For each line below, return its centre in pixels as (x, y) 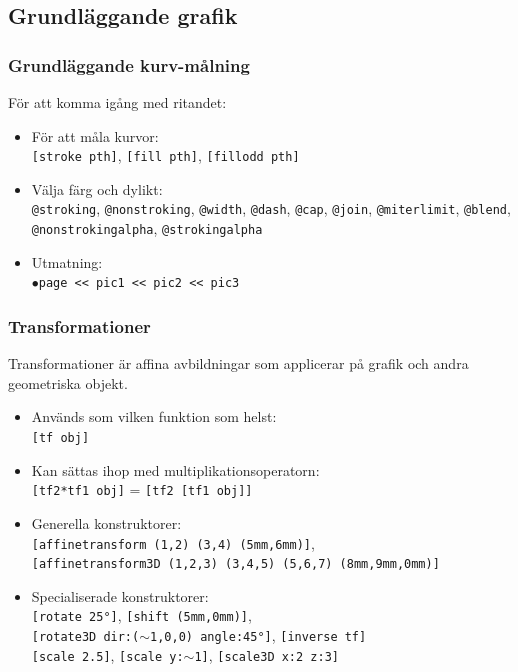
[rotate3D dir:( (85, 637)
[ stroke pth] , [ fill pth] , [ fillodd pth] (165, 155)
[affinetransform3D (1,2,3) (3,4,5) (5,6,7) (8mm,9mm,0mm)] (235, 564)
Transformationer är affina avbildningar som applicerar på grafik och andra (238, 363)
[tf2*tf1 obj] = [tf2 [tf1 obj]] (142, 489)
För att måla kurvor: (95, 135)
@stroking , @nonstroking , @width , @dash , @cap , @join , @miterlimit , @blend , (271, 208)
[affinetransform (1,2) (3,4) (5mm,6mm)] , (173, 542)
